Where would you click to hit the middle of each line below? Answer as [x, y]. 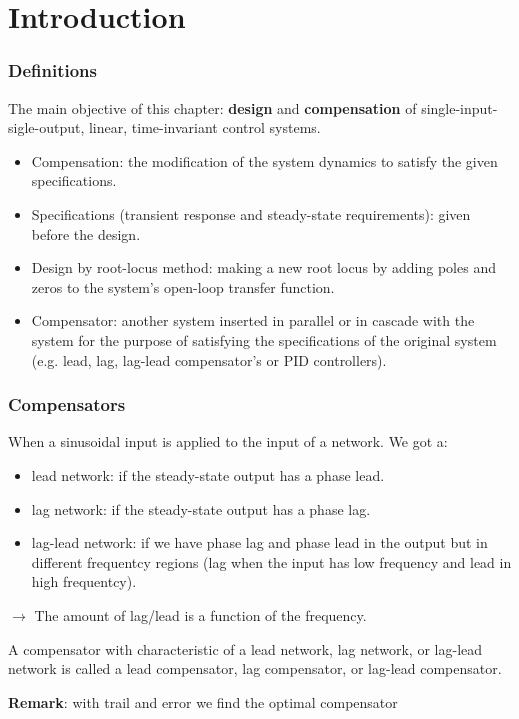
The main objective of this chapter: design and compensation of [212, 107]
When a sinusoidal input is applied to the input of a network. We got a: [228, 441]
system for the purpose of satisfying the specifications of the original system [264, 339]
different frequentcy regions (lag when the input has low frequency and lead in [271, 561]
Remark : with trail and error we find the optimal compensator [203, 701]
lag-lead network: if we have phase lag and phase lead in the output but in [259, 542]
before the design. [86, 233]
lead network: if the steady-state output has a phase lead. [208, 474]
